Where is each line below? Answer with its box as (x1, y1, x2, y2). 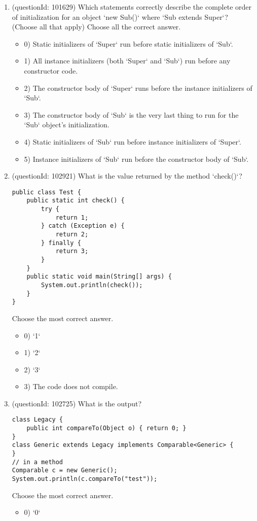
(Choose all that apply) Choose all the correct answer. (12, 21, 181, 32)
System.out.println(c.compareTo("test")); (12, 475, 158, 483)
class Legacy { (12, 416, 63, 424)
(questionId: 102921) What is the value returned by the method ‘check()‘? (12, 170, 242, 181)
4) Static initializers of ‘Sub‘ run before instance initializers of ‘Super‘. (24, 136, 241, 147)
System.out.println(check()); (41, 281, 143, 289)
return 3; (55, 248, 89, 255)
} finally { (41, 239, 81, 247)
